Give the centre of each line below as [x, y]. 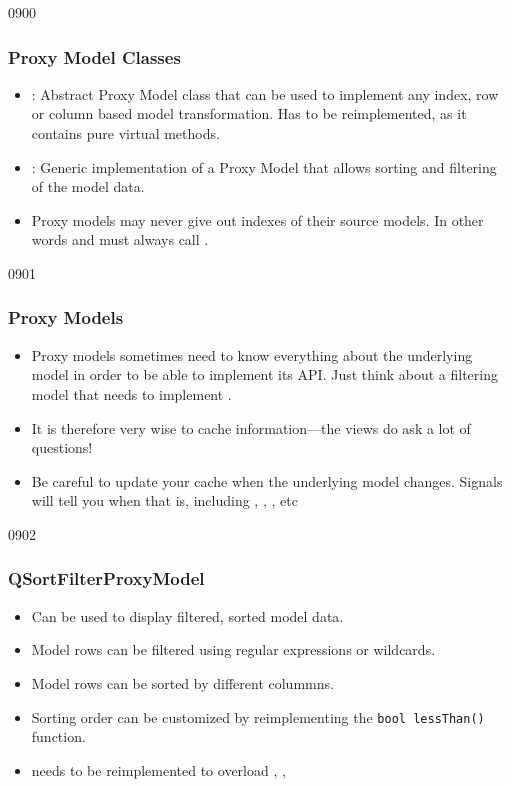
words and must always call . [120, 239]
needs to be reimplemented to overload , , [158, 769]
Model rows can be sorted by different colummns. [182, 682]
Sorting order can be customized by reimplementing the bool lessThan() [258, 716]
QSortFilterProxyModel [106, 578]
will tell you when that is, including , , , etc [164, 500]
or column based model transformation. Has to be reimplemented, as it [249, 113]
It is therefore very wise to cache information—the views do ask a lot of [251, 427]
